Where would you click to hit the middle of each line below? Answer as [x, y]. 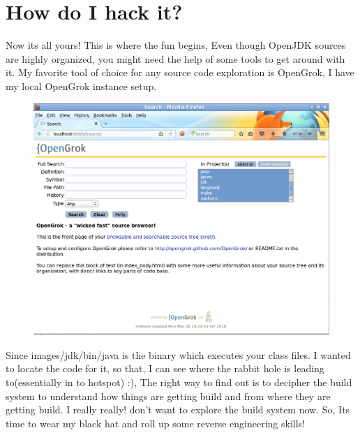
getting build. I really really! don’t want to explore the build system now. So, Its [178, 410]
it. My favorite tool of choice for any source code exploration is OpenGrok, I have [180, 72]
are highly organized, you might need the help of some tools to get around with [175, 58]
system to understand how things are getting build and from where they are [168, 396]
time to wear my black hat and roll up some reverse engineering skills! [156, 423]
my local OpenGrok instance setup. [81, 86]
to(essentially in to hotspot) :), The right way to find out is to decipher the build [179, 382]
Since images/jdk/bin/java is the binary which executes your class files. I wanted [178, 354]
